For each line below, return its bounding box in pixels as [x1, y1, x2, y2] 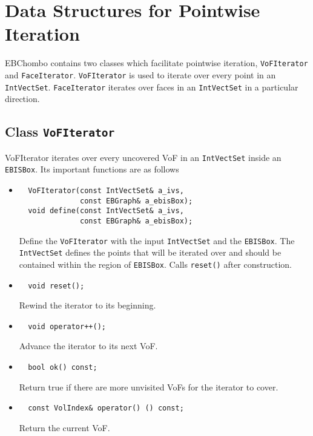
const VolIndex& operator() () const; [28, 404, 184, 413]
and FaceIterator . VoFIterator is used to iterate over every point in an [5, 68, 276, 81]
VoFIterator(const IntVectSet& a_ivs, [28, 186, 184, 195]
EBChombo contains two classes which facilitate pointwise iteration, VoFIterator [5, 56, 308, 69]
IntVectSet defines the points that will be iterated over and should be [19, 246, 282, 259]
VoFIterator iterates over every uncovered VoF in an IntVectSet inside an [5, 151, 282, 163]
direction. [5, 92, 40, 105]
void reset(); [28, 281, 85, 290]
